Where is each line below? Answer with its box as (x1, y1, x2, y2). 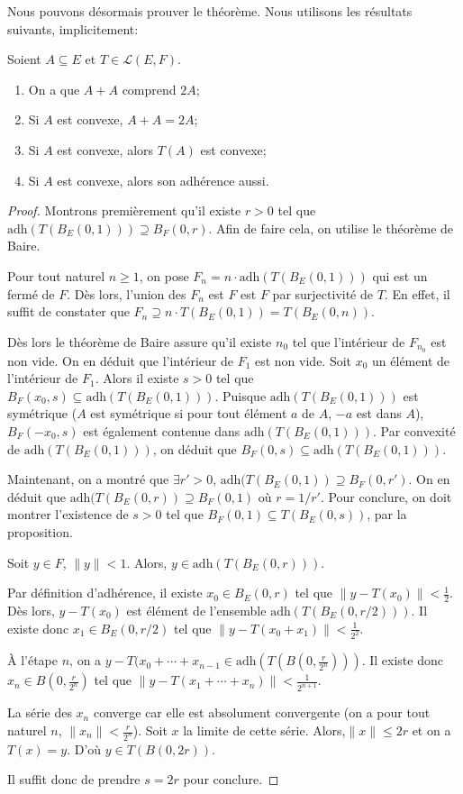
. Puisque (214, 386, 267, 405)
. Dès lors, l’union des (67, 284, 186, 303)
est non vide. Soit (254, 351, 352, 370)
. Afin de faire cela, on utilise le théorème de (208, 218, 454, 237)
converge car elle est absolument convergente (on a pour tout (93, 703, 431, 722)
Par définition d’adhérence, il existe (7, 583, 203, 602)
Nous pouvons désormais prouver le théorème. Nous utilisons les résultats (7, 2, 413, 20)
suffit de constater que (7, 302, 130, 321)
